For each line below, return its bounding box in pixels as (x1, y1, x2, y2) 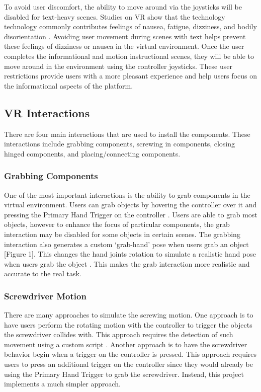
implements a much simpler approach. (4, 378, 121, 389)
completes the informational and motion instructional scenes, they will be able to (4, 50, 254, 61)
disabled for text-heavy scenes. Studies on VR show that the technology (4, 11, 225, 22)
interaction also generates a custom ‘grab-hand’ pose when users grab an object (4, 239, 249, 249)
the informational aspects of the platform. (4, 80, 133, 91)
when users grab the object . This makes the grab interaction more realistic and (4, 258, 250, 269)
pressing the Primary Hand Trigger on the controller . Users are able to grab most (4, 209, 257, 219)
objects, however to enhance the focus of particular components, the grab (4, 219, 230, 229)
